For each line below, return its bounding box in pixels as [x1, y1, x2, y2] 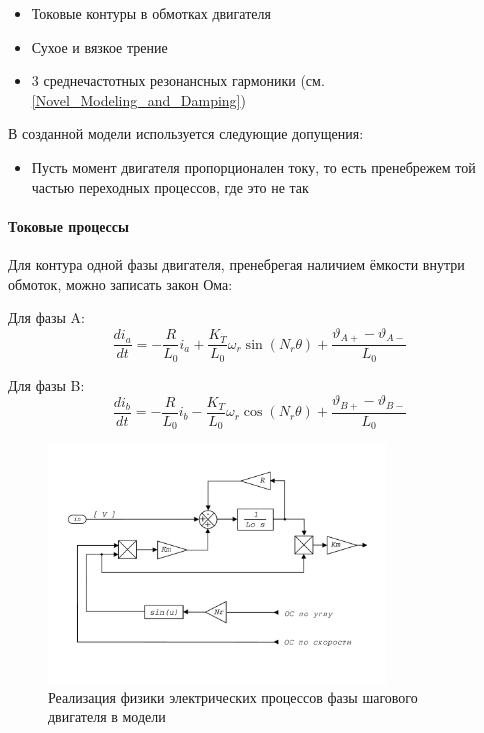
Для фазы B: [8, 374, 85, 395]
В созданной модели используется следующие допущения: [8, 123, 364, 144]
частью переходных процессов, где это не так [31, 176, 309, 197]
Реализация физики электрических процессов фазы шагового [48, 686, 418, 707]
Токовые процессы [8, 215, 129, 236]
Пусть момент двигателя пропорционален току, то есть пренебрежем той [31, 156, 476, 177]
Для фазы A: [8, 307, 85, 328]
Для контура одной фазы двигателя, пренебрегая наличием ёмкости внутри [8, 253, 465, 274]
